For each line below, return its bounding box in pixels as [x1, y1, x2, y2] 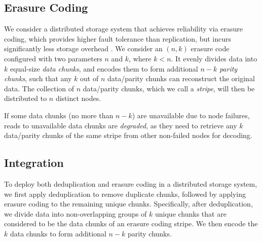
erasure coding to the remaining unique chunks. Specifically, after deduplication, [4, 198, 253, 209]
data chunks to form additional [10, 228, 106, 238]
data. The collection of [4, 83, 74, 93]
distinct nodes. [55, 93, 101, 103]
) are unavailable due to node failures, [132, 110, 250, 120]
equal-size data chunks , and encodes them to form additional [10, 63, 198, 74]
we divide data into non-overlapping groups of [4, 208, 147, 219]
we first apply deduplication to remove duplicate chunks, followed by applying [4, 188, 246, 199]
